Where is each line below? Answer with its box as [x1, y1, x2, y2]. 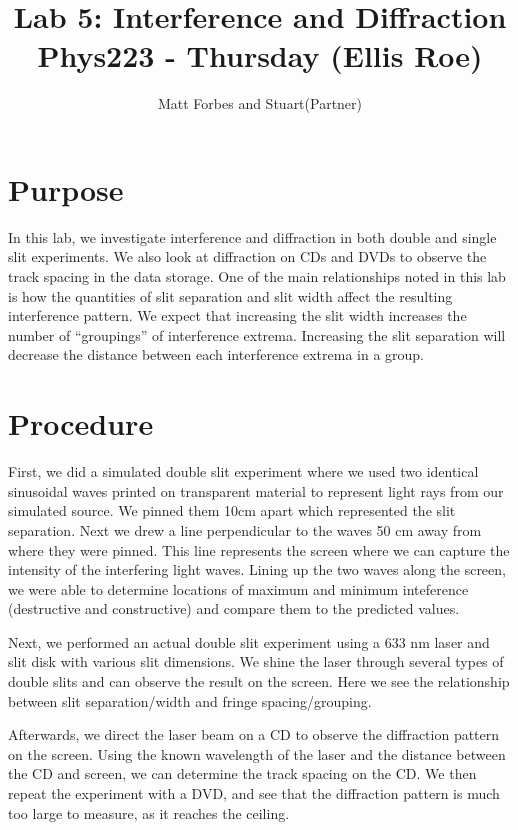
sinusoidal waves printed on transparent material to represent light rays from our [8, 480, 504, 501]
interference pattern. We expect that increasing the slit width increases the [8, 305, 467, 326]
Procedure [8, 403, 154, 444]
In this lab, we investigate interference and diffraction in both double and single [8, 226, 497, 247]
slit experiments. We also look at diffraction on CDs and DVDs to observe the [8, 246, 487, 267]
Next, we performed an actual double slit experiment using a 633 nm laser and [8, 631, 490, 652]
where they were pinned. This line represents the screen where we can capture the [8, 539, 510, 560]
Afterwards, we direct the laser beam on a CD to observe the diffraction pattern [8, 724, 500, 745]
